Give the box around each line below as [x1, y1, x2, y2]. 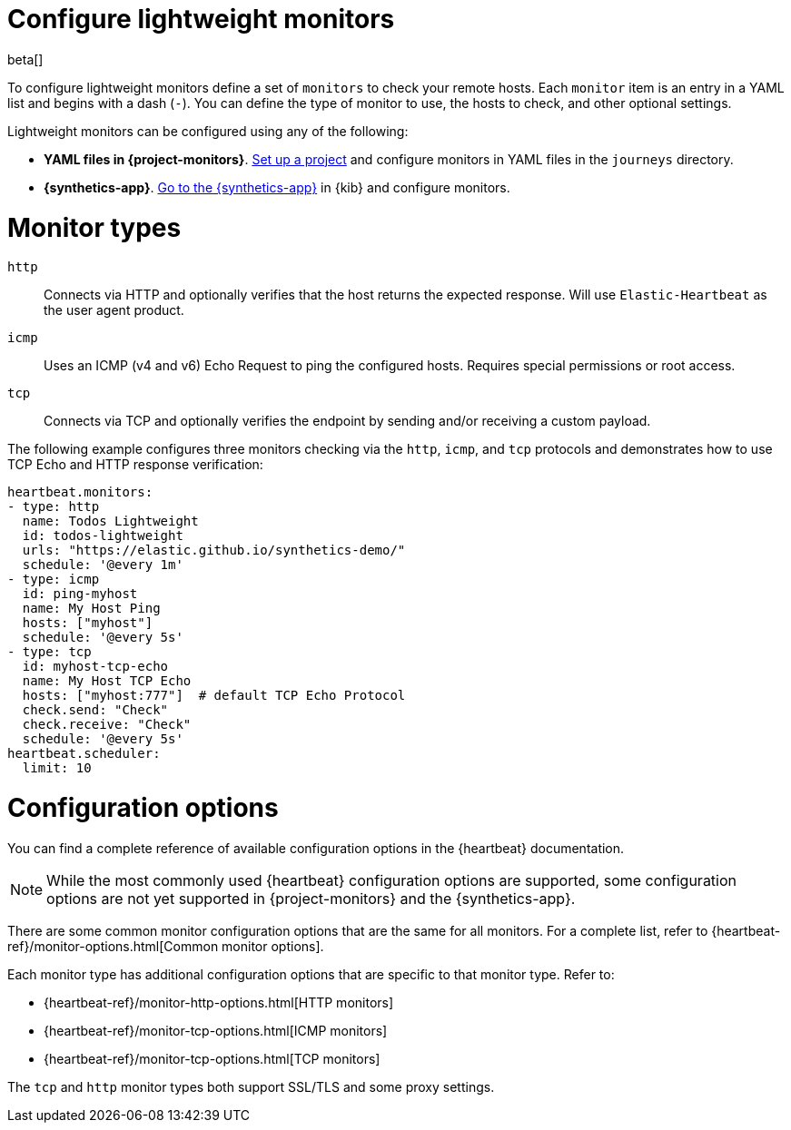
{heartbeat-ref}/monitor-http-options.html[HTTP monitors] [44, 994, 394, 1010]
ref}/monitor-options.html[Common [7, 938, 219, 954]
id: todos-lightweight [22, 528, 183, 544]
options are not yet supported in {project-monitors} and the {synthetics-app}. [46, 889, 576, 908]
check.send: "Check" [22, 703, 169, 718]
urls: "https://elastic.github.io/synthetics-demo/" [22, 543, 406, 558]
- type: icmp [7, 572, 100, 587]
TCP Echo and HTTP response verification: [7, 457, 263, 473]
